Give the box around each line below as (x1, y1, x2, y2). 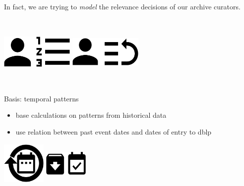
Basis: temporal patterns (4, 93, 79, 103)
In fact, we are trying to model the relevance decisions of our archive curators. (4, 1, 241, 11)
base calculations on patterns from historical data (15, 110, 167, 120)
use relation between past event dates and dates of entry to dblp (15, 126, 212, 137)
